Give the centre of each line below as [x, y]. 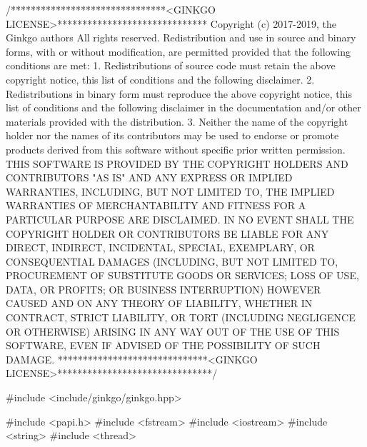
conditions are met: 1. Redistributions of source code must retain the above [171, 65]
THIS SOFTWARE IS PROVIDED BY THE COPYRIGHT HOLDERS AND [177, 163]
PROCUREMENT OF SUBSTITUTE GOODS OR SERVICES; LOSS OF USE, [182, 275]
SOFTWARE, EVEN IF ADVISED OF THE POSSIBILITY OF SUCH [163, 345]
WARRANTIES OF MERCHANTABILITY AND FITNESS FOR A [156, 205]
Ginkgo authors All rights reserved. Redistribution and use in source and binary [181, 37]
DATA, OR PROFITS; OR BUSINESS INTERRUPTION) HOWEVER [164, 289]
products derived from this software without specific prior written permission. [176, 149]
